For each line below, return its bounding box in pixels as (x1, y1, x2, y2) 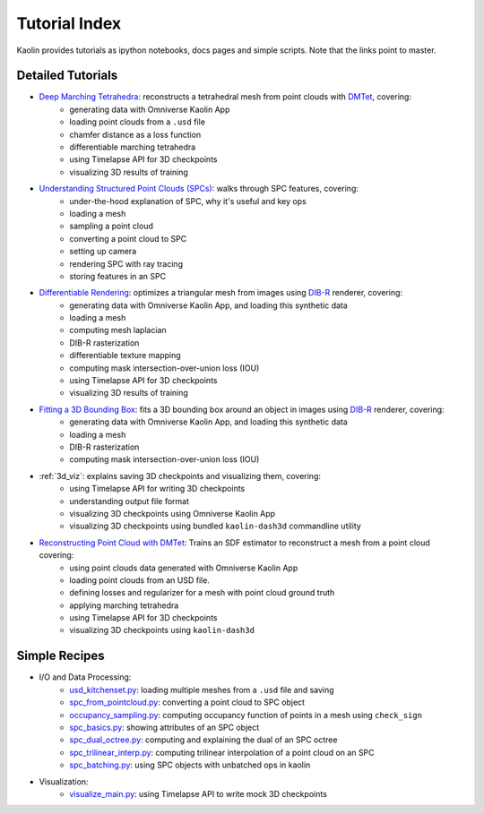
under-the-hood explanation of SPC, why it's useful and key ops (69, 195, 307, 206)
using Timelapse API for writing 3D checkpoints (69, 484, 246, 494)
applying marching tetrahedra (69, 600, 179, 611)
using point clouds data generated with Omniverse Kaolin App (69, 562, 298, 573)
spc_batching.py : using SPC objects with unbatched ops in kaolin (69, 759, 311, 770)
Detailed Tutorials (16, 68, 118, 83)
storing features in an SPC (69, 270, 166, 281)
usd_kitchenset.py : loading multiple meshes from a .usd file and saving (69, 684, 335, 695)
